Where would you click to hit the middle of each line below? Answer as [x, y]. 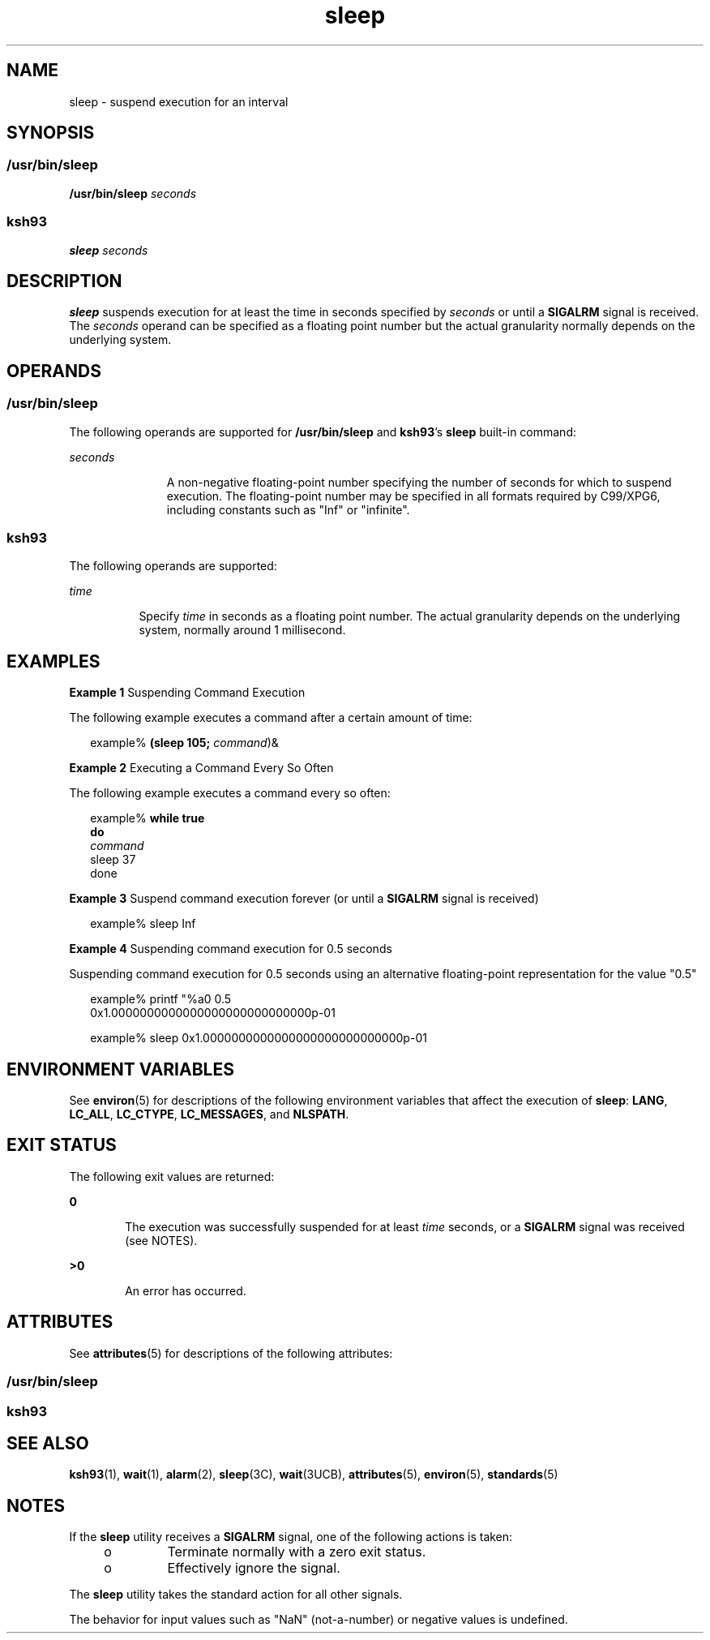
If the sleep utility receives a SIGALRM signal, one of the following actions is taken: [291, 1537]
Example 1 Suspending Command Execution [187, 693]
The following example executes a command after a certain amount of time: [271, 718]
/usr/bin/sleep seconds [133, 193]
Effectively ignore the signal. [254, 1568]
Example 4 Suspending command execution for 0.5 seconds [231, 949]
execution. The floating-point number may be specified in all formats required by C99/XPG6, [413, 496]
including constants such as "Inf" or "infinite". [288, 509]
